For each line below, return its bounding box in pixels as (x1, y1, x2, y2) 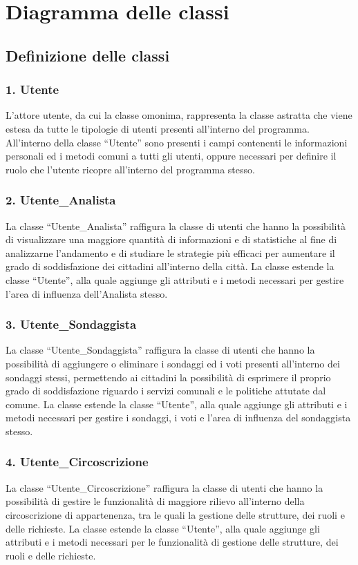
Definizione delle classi (6, 44, 170, 66)
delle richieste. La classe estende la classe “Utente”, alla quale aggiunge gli (6, 521, 320, 535)
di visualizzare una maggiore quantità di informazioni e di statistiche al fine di (6, 232, 337, 247)
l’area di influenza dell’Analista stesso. (6, 286, 168, 300)
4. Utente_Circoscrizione (6, 453, 149, 470)
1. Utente (6, 81, 59, 98)
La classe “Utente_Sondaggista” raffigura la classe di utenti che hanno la (6, 343, 315, 357)
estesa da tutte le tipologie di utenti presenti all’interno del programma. (6, 121, 310, 135)
